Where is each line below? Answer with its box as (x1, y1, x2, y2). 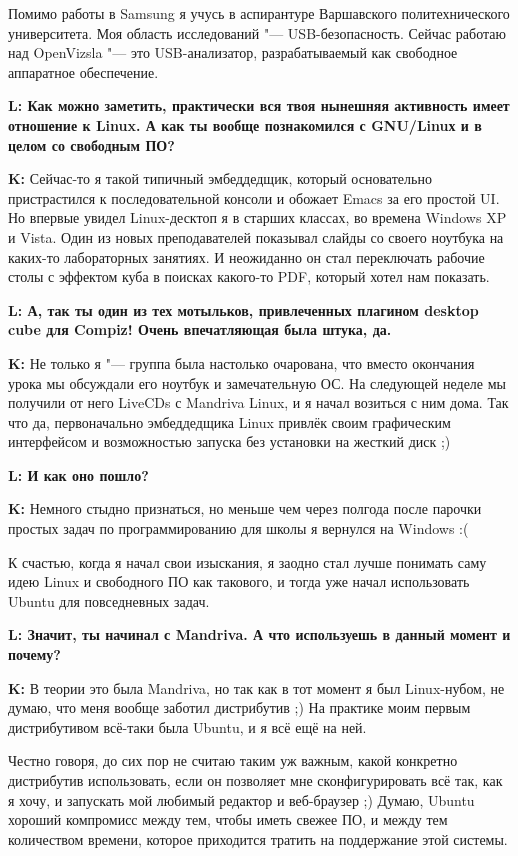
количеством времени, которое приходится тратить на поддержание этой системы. (8, 828, 508, 849)
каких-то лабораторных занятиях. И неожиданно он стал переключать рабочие (8, 246, 485, 267)
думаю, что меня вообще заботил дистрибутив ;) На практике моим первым (8, 697, 471, 718)
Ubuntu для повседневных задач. (8, 590, 210, 611)
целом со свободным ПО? (8, 134, 175, 155)
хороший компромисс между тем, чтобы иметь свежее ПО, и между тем (8, 809, 448, 830)
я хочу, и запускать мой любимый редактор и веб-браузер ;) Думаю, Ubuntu (8, 789, 475, 810)
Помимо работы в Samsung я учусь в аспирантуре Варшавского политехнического (8, 3, 510, 23)
